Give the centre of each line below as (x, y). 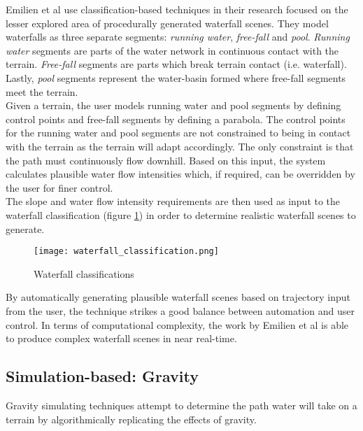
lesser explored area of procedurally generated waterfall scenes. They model (167, 23)
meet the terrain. (42, 91)
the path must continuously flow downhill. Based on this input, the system (166, 160)
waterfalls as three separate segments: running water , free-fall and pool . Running (178, 37)
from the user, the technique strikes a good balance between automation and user (180, 310)
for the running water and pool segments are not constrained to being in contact (178, 133)
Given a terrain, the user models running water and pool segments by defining (173, 105)
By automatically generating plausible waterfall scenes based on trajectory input (178, 297)
